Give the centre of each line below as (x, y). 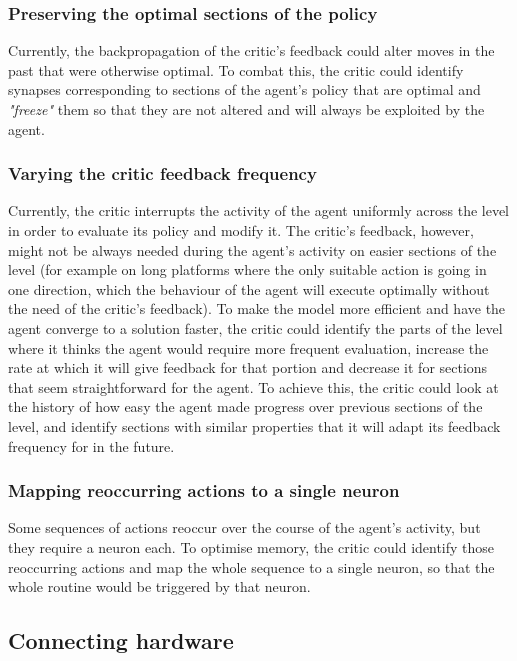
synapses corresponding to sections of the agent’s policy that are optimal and (244, 89)
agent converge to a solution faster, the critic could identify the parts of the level (255, 327)
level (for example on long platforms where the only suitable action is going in (247, 269)
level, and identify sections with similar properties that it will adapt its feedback (254, 425)
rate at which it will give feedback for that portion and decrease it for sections (248, 367)
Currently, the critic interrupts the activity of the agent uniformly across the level (259, 210)
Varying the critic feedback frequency (162, 173)
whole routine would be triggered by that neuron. (159, 586)
